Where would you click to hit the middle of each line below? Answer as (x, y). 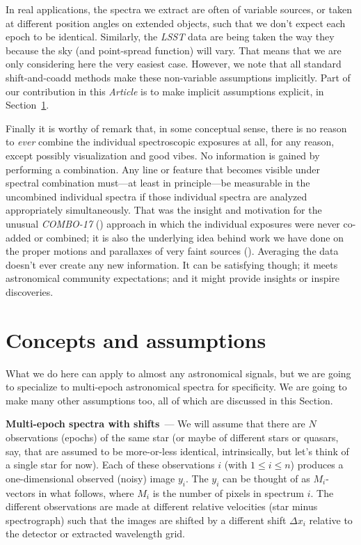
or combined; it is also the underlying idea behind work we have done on (189, 237)
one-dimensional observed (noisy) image (90, 478)
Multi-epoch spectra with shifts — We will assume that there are (155, 424)
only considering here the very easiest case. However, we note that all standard (174, 64)
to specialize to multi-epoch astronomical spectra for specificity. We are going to (176, 387)
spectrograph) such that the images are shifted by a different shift (146, 520)
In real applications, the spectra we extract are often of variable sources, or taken (179, 9)
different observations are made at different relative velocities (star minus (162, 506)
